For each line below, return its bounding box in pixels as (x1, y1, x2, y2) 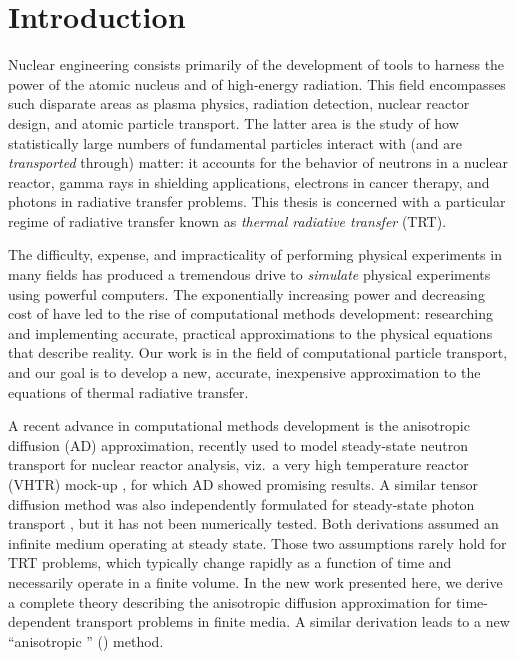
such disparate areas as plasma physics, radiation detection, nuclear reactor (8, 93, 470, 114)
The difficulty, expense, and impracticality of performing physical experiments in (8, 244, 502, 265)
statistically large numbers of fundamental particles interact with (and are (8, 132, 462, 153)
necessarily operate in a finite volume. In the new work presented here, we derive (8, 571, 503, 592)
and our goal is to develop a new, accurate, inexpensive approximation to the (8, 362, 481, 383)
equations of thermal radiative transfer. (8, 381, 249, 402)
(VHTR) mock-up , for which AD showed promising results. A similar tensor (8, 474, 479, 494)
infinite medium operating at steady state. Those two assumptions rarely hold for (8, 532, 507, 553)
